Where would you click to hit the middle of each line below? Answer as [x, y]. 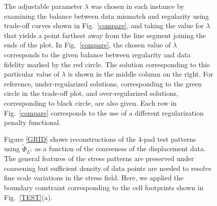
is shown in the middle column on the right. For [141, 74]
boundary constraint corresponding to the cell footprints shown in [104, 187]
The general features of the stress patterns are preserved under [99, 158]
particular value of [32, 74]
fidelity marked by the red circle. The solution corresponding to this [107, 64]
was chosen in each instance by [137, 6]
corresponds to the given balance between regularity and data [97, 54]
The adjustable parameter [43, 6]
